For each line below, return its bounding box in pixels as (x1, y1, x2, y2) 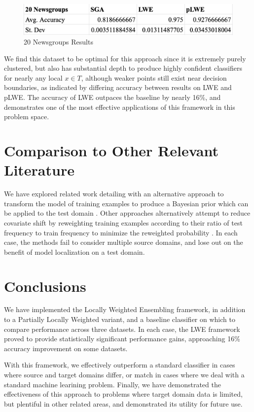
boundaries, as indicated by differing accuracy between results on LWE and (4, 82, 232, 92)
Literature (4, 160, 74, 180)
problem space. (4, 111, 49, 122)
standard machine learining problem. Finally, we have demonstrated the (4, 379, 221, 389)
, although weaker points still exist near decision (81, 72, 227, 83)
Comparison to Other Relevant (4, 140, 219, 161)
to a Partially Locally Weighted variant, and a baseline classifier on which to (4, 314, 235, 324)
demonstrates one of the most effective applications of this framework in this (4, 101, 235, 112)
